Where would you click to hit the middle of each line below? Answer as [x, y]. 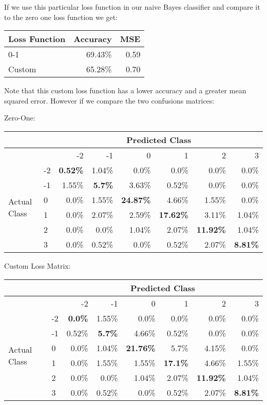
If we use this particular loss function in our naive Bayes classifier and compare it [132, 7]
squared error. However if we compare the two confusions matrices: [109, 100]
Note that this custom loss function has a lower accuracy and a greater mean [125, 90]
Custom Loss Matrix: [37, 265]
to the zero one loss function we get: [61, 17]
